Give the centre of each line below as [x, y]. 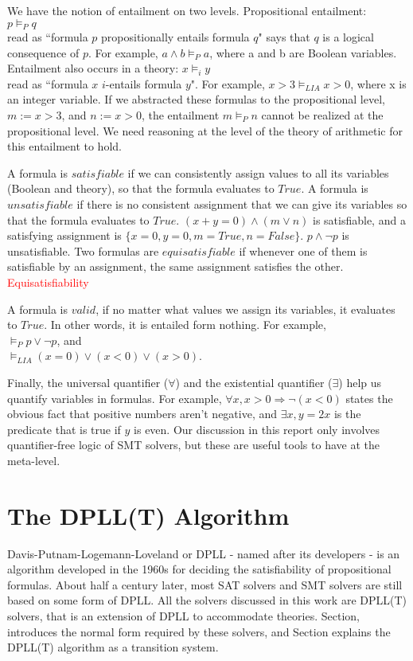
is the [347, 414]
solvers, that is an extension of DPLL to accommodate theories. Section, [183, 615]
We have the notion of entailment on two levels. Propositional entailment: [187, 10]
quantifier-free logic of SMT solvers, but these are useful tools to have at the [193, 445]
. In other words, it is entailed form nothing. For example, [185, 325]
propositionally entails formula [175, 37]
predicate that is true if [64, 429]
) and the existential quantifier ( [254, 382]
